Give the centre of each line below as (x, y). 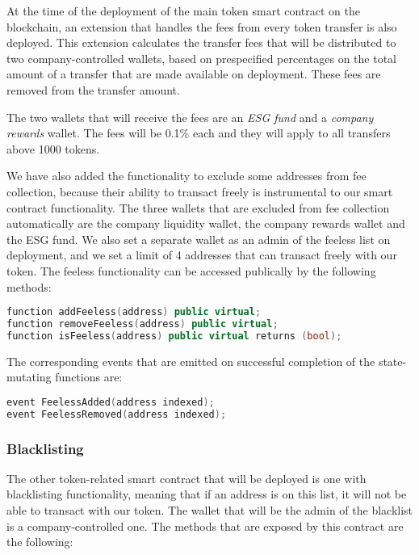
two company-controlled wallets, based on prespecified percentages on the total (201, 58)
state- (392, 361)
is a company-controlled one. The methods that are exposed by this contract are (205, 526)
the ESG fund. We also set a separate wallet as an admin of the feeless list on (199, 239)
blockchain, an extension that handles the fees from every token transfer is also (202, 26)
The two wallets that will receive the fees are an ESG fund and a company (190, 117)
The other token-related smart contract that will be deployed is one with (186, 478)
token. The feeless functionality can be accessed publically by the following (191, 270)
